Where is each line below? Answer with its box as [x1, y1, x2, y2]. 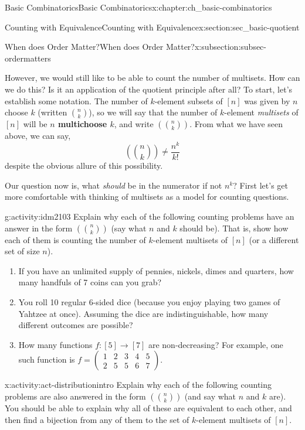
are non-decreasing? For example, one [148, 338, 283, 350]
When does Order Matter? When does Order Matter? [5, 40, 195, 53]
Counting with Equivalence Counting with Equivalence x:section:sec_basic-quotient [5, 21, 300, 33]
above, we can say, [5, 129, 71, 142]
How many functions [18, 338, 93, 350]
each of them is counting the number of [5, 233, 146, 245]
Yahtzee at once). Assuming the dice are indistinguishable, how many [18, 307, 269, 319]
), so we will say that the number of [89, 106, 218, 118]
